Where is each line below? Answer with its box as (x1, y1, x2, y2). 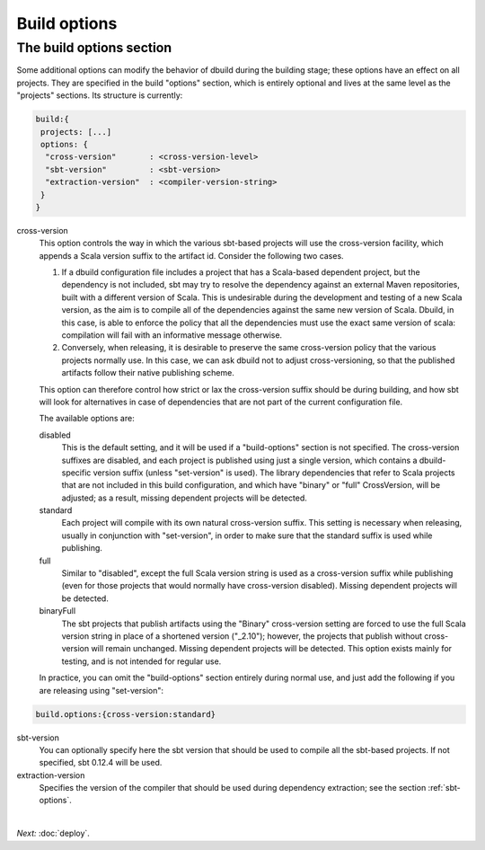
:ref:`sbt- (428, 783, 462, 793)
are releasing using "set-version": (39, 685, 164, 695)
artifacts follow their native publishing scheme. (61, 367, 235, 378)
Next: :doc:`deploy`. (16, 828, 90, 839)
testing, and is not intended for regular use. (61, 656, 222, 667)
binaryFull (39, 606, 76, 616)
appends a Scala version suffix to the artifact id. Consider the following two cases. (39, 250, 345, 261)
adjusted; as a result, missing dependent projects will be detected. (61, 492, 307, 503)
